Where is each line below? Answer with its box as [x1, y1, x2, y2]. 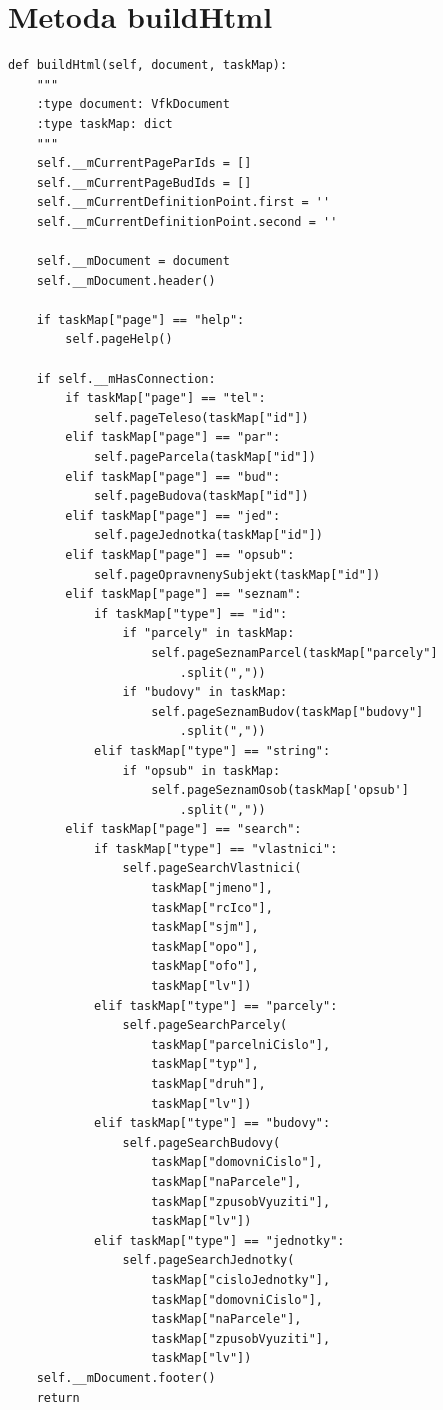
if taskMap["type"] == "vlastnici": [93, 841, 338, 856]
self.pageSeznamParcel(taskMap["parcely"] [151, 645, 438, 660]
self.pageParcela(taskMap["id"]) [93, 450, 316, 464]
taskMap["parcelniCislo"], [151, 1037, 331, 1052]
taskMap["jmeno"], [151, 881, 273, 896]
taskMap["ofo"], [151, 959, 259, 974]
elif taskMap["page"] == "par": [65, 430, 281, 445]
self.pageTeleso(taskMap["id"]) [93, 410, 309, 425]
